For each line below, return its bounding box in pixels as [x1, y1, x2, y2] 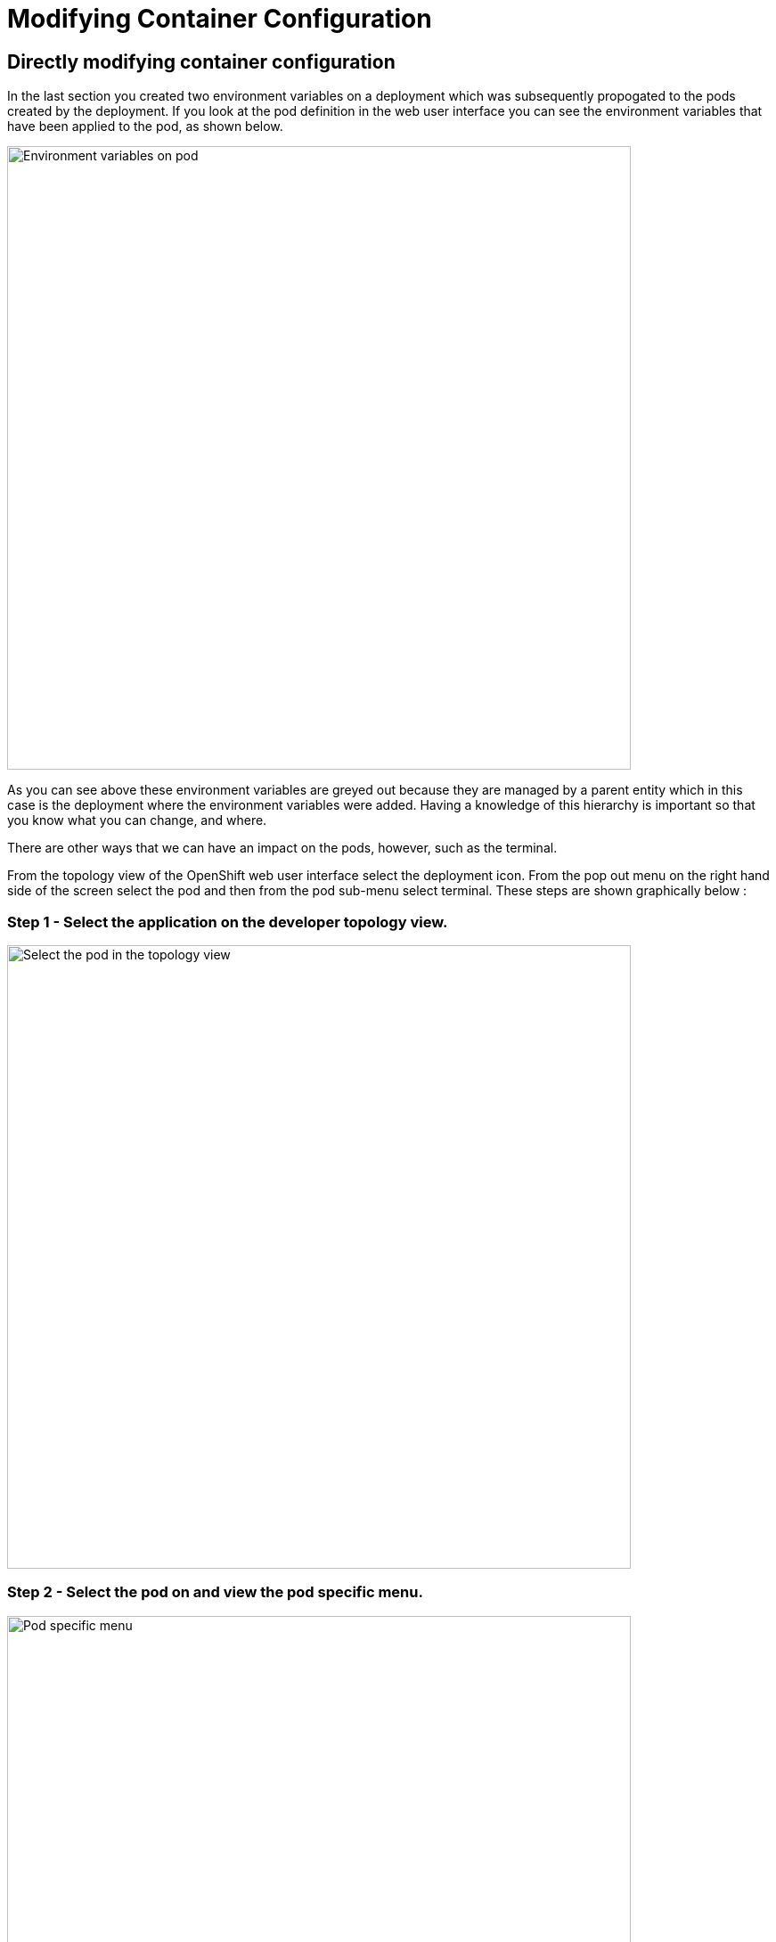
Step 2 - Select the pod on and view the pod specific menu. [7, 1583, 423, 1602]
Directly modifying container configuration [7, 50, 396, 73]
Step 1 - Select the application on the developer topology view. [7, 912, 448, 931]
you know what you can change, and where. [7, 812, 267, 828]
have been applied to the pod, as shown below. [7, 118, 283, 135]
